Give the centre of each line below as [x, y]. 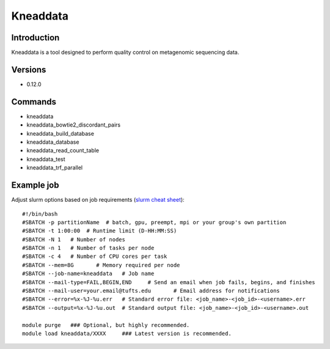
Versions [29, 69]
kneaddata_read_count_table [63, 150]
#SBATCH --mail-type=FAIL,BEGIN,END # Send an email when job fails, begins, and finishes [169, 282]
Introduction [35, 38]
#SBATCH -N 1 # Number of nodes [74, 239]
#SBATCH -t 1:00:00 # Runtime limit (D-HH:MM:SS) [100, 231]
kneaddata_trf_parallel [54, 167]
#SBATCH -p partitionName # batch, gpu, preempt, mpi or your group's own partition [154, 222]
